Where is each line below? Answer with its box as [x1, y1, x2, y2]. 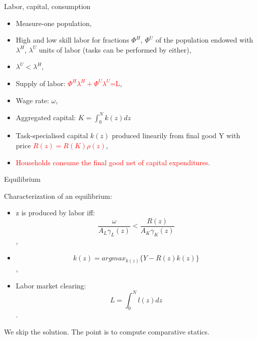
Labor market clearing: [16, 280, 86, 290]
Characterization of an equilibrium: [4, 190, 112, 201]
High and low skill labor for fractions [16, 35, 129, 45]
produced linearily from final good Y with [112, 130, 240, 141]
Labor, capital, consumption [4, 1, 91, 11]
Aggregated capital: [16, 112, 76, 122]
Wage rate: [16, 95, 49, 105]
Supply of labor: [16, 78, 66, 88]
